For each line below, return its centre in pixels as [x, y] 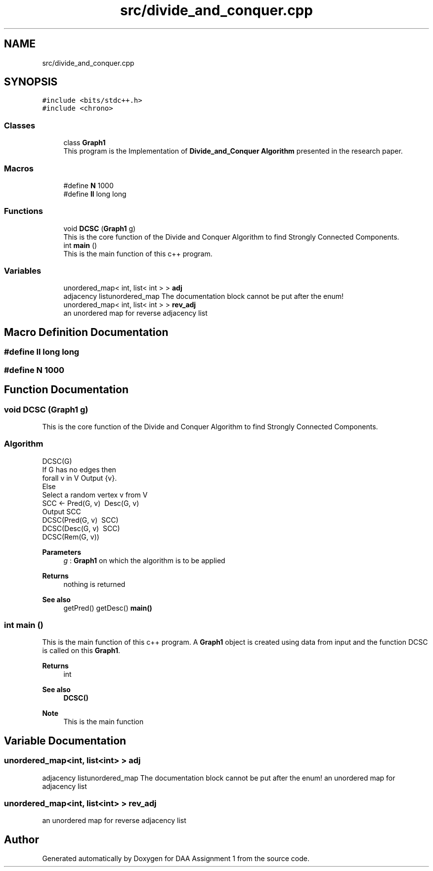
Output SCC [62, 511]
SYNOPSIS [31, 82]
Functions [23, 211]
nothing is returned [94, 584]
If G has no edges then [79, 469]
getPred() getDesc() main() [108, 608]
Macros [19, 168]
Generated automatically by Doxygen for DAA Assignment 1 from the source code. [176, 859]
